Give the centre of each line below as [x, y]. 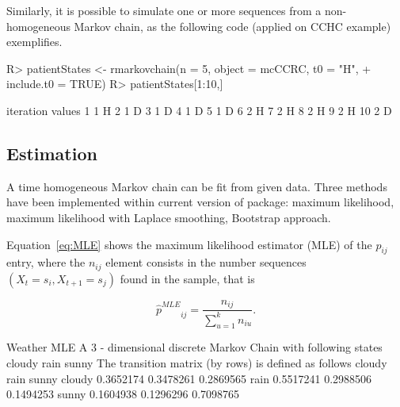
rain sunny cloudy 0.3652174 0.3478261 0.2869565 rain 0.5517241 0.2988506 [189, 378]
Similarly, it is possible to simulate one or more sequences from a [164, 10]
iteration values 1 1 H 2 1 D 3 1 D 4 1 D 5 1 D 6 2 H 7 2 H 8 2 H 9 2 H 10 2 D [199, 110]
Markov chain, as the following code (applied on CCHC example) [232, 26]
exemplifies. [34, 42]
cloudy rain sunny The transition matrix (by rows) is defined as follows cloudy [197, 363]
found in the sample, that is [187, 278]
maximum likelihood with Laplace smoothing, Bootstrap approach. [169, 217]
